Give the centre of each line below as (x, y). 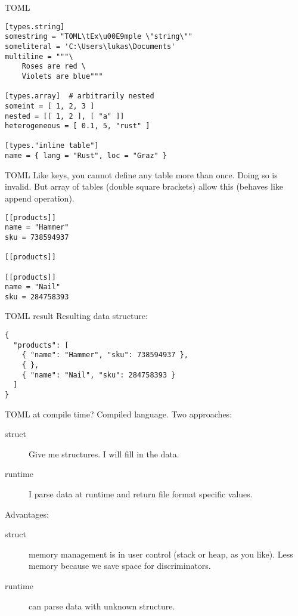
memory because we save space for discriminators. (120, 566)
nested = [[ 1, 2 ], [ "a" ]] (65, 116)
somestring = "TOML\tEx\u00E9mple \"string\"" (99, 37)
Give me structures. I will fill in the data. (104, 454)
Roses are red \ (54, 66)
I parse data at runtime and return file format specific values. (141, 494)
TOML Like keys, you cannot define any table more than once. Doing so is (141, 174)
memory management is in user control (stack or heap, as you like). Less (161, 554)
